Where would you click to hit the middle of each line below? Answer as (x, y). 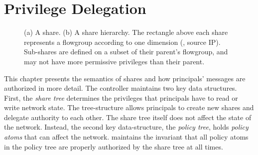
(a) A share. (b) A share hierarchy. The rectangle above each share (126, 32)
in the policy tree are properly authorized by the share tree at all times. (114, 146)
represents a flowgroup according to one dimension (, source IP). (122, 42)
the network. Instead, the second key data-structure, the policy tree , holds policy (126, 127)
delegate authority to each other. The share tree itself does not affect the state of (128, 117)
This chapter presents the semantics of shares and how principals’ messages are (125, 78)
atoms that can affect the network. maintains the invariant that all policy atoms (126, 137)
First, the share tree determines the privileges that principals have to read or (121, 97)
